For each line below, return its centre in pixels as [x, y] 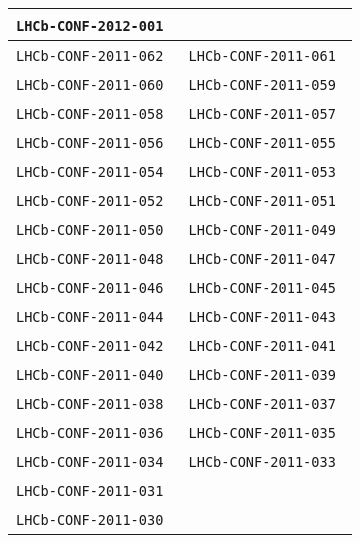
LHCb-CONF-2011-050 [90, 230]
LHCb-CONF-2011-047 [262, 259]
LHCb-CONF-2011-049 [262, 230]
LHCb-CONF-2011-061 [262, 56]
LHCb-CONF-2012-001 [90, 26]
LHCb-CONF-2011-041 [262, 346]
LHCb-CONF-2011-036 [90, 433]
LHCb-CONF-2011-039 [262, 375]
